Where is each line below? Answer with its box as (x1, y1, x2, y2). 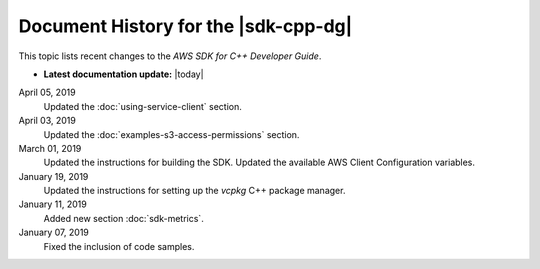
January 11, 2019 (18, 198, 87, 210)
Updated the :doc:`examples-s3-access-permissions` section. (43, 128, 300, 140)
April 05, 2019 (18, 86, 76, 99)
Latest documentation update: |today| (43, 68, 204, 80)
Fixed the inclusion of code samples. (43, 240, 195, 252)
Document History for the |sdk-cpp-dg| (18, 15, 353, 37)
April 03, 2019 (18, 115, 77, 127)
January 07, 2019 (18, 226, 90, 239)
